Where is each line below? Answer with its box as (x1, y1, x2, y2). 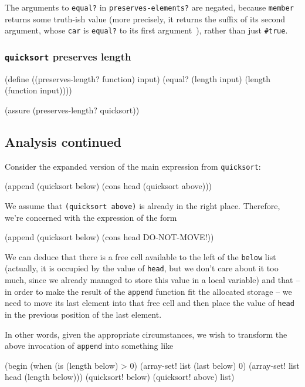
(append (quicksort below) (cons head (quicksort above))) (5, 180, 212, 192)
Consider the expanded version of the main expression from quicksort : (5, 160, 261, 172)
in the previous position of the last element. (5, 308, 162, 320)
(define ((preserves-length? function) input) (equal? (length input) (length (5, 72, 270, 85)
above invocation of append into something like (5, 339, 174, 352)
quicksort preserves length (5, 49, 131, 63)
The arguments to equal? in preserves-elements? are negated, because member (5, 1, 294, 13)
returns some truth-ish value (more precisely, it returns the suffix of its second (5, 12, 286, 25)
